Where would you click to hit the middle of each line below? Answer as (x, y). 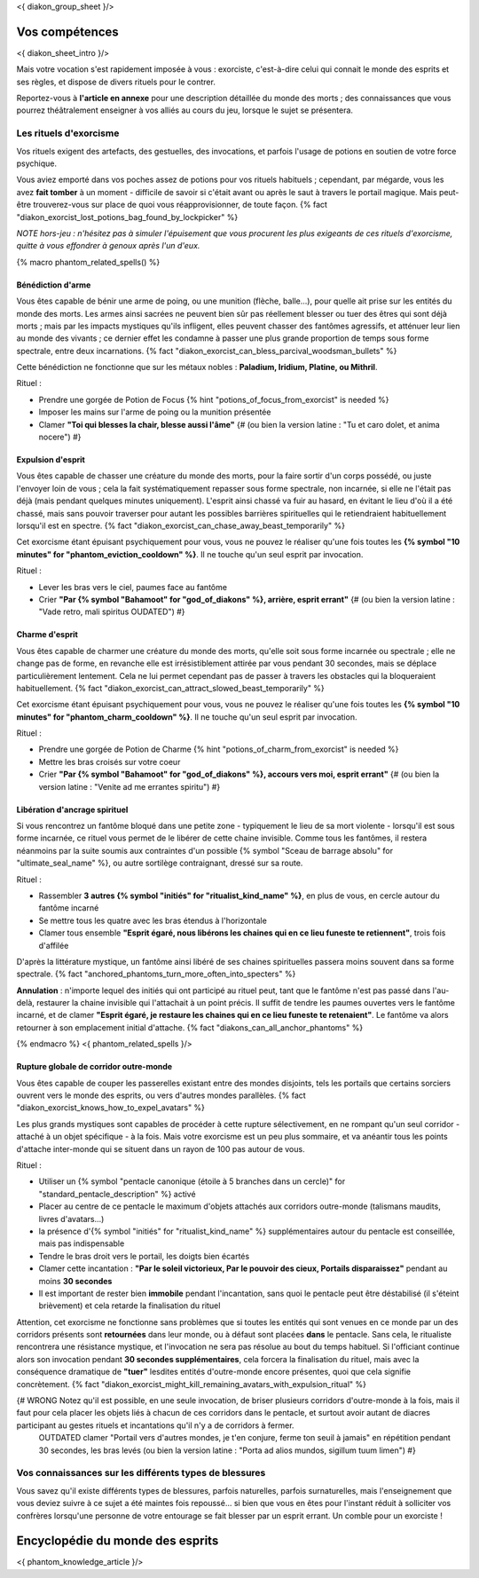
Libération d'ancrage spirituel (72, 809)
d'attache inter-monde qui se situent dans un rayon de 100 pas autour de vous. (161, 1148)
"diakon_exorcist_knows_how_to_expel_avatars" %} (111, 1108)
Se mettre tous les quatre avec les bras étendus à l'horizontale (153, 920)
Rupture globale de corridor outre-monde (94, 1067)
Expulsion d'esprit (51, 460)
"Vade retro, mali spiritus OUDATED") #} (112, 611)
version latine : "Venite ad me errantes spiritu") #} (130, 786)
